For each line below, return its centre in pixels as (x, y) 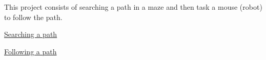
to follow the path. (33, 17)
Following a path (30, 51)
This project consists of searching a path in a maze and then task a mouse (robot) (133, 7)
